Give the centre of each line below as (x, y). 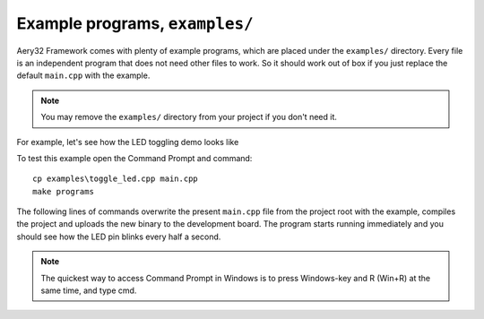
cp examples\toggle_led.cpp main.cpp (116, 179)
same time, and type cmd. (89, 290)
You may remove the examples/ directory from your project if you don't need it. (189, 117)
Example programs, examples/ (135, 23)
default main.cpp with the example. (83, 75)
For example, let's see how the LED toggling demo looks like (128, 142)
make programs (63, 191)
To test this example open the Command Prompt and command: (134, 158)
